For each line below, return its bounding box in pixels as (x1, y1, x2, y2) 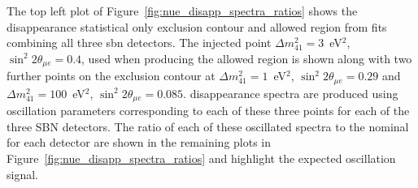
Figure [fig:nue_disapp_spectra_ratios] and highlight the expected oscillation (7, 149, 396, 166)
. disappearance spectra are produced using (183, 84, 398, 101)
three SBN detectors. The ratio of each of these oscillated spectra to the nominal (7, 117, 409, 135)
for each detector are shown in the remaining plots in (7, 134, 272, 151)
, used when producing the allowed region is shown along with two (81, 49, 412, 66)
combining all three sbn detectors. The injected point (7, 34, 272, 51)
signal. (7, 165, 38, 182)
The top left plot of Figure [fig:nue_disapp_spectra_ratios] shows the (7, 2, 358, 19)
